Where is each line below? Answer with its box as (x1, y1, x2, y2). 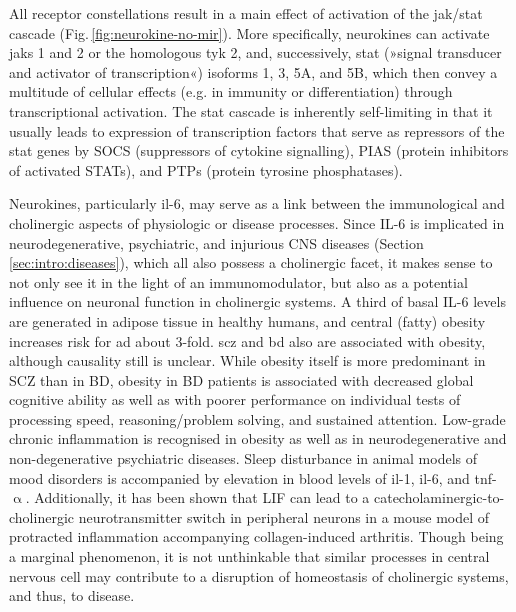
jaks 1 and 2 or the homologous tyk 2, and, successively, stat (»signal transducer (9, 42, 502, 63)
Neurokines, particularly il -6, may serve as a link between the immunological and (9, 193, 505, 214)
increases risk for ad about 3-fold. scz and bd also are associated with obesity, (9, 330, 486, 351)
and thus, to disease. (9, 585, 135, 606)
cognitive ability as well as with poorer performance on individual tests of (9, 389, 461, 410)
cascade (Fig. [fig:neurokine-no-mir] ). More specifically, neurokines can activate (9, 22, 490, 43)
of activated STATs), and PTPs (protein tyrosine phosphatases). (9, 159, 403, 180)
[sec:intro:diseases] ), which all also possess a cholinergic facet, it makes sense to (9, 252, 493, 273)
